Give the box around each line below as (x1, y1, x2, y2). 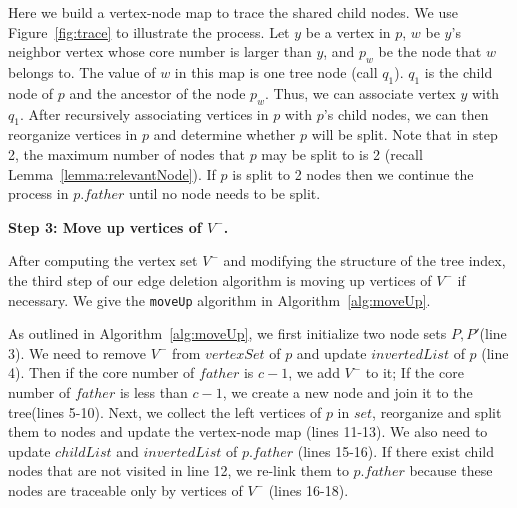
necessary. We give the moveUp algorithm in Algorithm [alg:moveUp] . (8, 289, 431, 310)
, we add (288, 362, 340, 383)
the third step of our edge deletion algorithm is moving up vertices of (8, 269, 432, 290)
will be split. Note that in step (311, 124, 498, 145)
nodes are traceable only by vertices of (8, 479, 243, 500)
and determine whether (153, 124, 296, 145)
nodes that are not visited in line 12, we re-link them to (8, 460, 349, 481)
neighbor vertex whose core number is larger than (8, 41, 312, 62)
